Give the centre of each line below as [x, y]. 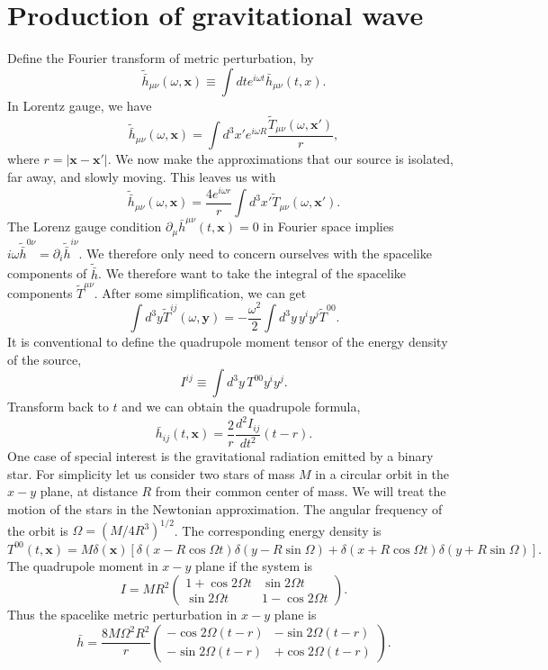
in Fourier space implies [328, 226]
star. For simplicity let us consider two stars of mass [151, 473]
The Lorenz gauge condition [85, 226]
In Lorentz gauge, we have [80, 105]
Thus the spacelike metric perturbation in [122, 615]
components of [47, 273]
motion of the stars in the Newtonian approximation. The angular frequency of [225, 508]
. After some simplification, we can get [200, 292]
